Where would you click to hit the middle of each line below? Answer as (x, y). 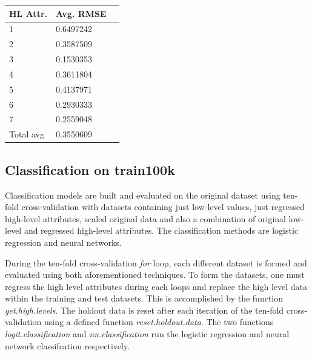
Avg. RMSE (81, 13)
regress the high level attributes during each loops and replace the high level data (156, 286)
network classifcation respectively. (68, 345)
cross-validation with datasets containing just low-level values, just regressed (163, 207)
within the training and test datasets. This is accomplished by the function (144, 298)
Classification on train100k (90, 169)
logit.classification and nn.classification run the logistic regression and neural (147, 334)
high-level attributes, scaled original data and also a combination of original (145, 218)
